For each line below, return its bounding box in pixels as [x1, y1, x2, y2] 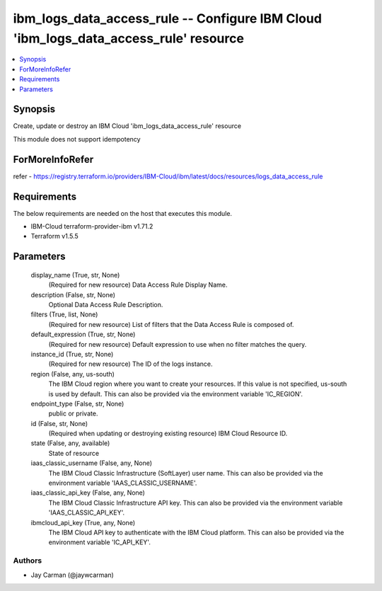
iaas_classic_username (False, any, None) [30, 459, 152, 467]
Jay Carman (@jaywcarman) [30, 570, 115, 579]
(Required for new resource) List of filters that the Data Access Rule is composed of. [48, 320, 294, 328]
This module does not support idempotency [13, 134, 141, 143]
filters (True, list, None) [30, 310, 98, 319]
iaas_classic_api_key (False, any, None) [30, 488, 145, 497]
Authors [13, 556, 42, 566]
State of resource [48, 449, 100, 457]
